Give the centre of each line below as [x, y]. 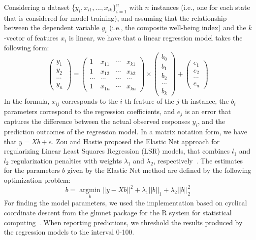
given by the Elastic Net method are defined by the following [159, 170]
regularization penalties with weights [66, 160]
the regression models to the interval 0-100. [69, 232]
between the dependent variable [52, 27]
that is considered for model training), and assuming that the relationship [115, 18]
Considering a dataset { [40, 7]
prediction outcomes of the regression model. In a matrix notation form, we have [126, 132]
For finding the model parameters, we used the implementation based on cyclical [126, 203]
